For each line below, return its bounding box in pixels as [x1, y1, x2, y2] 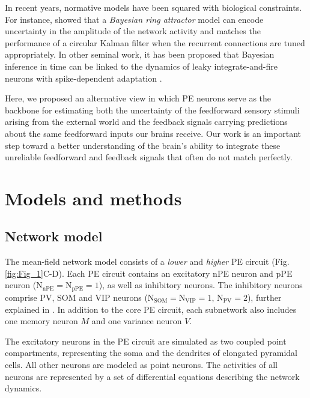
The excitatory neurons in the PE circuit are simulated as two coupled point [5, 334, 287, 347]
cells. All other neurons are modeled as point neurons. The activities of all [5, 358, 278, 370]
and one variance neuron [91, 315, 182, 327]
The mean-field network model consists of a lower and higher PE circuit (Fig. [5, 255, 290, 268]
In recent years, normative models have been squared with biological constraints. [5, 1, 302, 13]
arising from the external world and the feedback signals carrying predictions [5, 115, 288, 128]
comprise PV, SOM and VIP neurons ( [5, 291, 148, 303]
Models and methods [5, 185, 182, 210]
